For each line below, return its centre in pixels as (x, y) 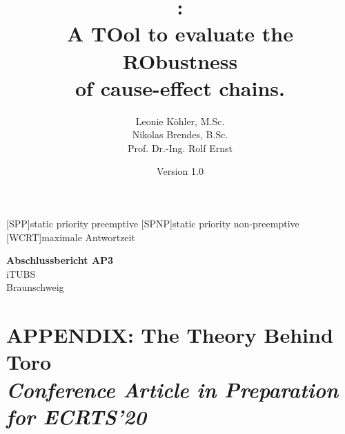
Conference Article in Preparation (172, 389)
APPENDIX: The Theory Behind (170, 335)
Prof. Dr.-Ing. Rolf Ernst (180, 148)
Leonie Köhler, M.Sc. (180, 121)
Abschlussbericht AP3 (60, 260)
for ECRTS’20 (76, 416)
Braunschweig (35, 287)
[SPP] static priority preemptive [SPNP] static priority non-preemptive (153, 224)
